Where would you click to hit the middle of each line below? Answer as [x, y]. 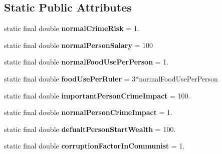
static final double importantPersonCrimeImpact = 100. [97, 95]
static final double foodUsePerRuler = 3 [70, 78]
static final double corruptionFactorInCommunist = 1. [94, 146]
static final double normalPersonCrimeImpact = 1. [88, 112]
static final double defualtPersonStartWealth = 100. [90, 129]
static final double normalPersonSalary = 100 [79, 45]
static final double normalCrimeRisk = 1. [72, 28]
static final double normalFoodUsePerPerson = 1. [86, 62]
